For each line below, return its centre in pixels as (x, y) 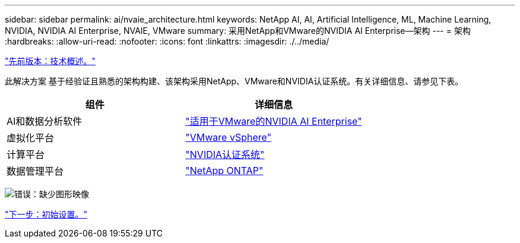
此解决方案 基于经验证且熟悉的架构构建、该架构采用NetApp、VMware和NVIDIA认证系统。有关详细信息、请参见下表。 (234, 81)
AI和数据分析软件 (45, 121)
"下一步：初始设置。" (46, 214)
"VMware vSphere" (229, 137)
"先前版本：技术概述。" (50, 61)
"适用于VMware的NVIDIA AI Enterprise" (274, 121)
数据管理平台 (35, 171)
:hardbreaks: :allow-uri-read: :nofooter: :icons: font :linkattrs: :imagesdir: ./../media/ (167, 41)
